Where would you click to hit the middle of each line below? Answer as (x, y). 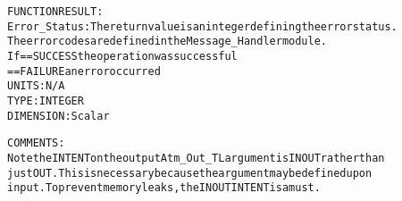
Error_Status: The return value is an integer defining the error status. (202, 26)
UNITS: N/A (36, 86)
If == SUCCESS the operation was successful (122, 56)
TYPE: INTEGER (46, 100)
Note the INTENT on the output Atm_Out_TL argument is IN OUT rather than (196, 158)
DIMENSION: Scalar (59, 116)
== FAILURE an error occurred (84, 71)
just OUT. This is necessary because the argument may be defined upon (190, 173)
